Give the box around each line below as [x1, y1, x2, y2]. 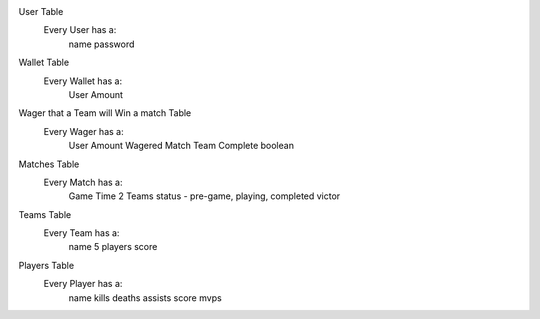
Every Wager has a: [43, 125, 124, 137]
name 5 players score [68, 241, 158, 253]
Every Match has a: [43, 176, 123, 188]
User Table [18, 6, 64, 17]
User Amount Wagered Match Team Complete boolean [68, 140, 295, 152]
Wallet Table [18, 56, 70, 69]
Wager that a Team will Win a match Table [18, 107, 192, 119]
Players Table [18, 259, 75, 271]
